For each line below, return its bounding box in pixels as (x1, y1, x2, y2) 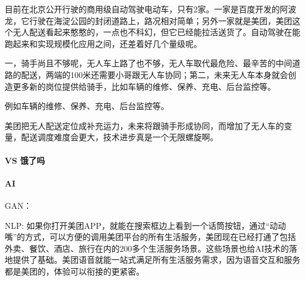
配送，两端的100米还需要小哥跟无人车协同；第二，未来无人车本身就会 (21, 68, 288, 80)
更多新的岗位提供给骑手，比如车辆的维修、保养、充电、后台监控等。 (12, 80, 276, 92)
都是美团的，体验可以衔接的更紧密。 (5, 265, 144, 277)
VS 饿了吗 (5, 154, 45, 166)
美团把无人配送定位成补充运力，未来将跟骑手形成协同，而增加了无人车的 (5, 119, 284, 131)
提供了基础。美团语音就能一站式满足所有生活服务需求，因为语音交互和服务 (12, 253, 300, 266)
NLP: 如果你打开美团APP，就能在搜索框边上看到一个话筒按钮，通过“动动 (5, 219, 286, 231)
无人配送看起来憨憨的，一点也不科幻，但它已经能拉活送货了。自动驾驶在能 (12, 26, 300, 38)
